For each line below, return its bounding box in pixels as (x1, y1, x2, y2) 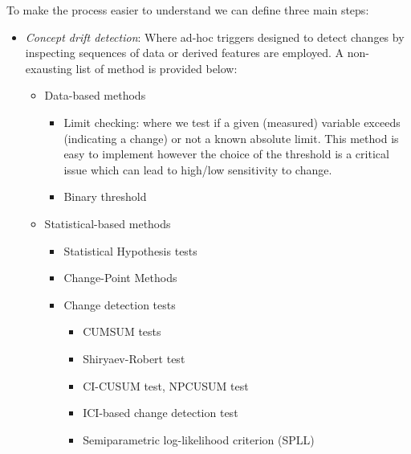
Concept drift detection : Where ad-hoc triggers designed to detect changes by (25, 28, 405, 45)
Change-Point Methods (63, 269, 177, 286)
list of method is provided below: (75, 59, 238, 76)
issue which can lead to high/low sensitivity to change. (63, 161, 332, 178)
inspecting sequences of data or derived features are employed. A (25, 44, 344, 61)
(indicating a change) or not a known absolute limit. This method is (63, 129, 399, 146)
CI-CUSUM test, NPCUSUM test (83, 377, 249, 394)
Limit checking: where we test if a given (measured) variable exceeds (63, 113, 401, 130)
